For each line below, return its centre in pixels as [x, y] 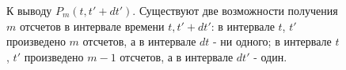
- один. [270, 56]
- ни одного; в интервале [272, 41]
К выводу [29, 10]
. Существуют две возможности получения [235, 10]
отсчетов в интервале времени [92, 26]
